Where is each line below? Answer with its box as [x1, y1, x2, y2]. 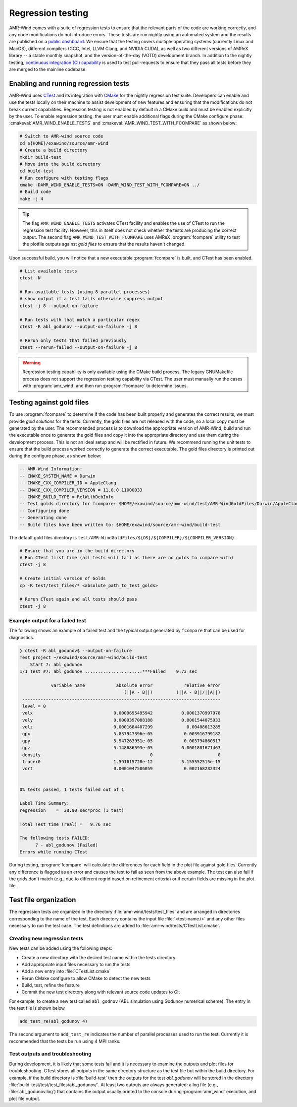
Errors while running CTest [19, 849, 88, 855]
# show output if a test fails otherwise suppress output [19, 296, 163, 302]
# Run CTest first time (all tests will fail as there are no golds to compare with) [19, 555, 234, 560]
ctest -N [19, 275, 41, 281]
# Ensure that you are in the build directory [19, 548, 135, 553]
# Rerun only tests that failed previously [19, 337, 127, 343]
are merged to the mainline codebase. [9, 66, 87, 72]
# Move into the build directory [19, 161, 101, 167]
